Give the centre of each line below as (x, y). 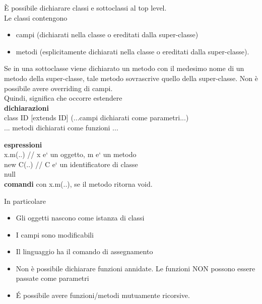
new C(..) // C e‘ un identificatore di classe (71, 164)
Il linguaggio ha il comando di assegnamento (84, 251)
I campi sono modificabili (55, 234)
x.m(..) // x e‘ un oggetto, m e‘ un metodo (70, 154)
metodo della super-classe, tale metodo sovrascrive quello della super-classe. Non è (131, 78)
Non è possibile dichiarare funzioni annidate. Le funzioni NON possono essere (136, 268)
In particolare (25, 201)
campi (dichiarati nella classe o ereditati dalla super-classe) (107, 34)
